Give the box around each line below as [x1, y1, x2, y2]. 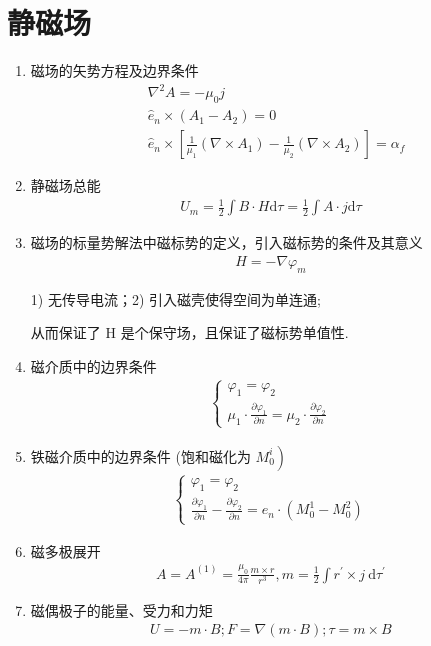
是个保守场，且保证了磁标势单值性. [120, 322, 349, 343]
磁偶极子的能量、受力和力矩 [30, 599, 213, 620]
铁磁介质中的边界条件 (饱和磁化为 [30, 445, 251, 466]
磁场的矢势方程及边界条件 [30, 60, 199, 81]
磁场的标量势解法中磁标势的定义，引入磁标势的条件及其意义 [30, 232, 423, 253]
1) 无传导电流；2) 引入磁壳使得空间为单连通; [30, 288, 321, 309]
